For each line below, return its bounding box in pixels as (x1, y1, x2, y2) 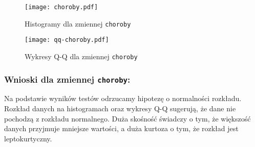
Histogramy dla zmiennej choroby (25, 18, 131, 29)
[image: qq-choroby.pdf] (25, 36, 109, 44)
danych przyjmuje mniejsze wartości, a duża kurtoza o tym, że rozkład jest (4, 123, 239, 134)
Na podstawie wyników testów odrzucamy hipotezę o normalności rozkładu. (4, 93, 242, 104)
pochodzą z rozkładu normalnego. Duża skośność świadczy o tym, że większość (4, 113, 251, 124)
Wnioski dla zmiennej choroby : (4, 72, 131, 85)
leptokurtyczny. (4, 133, 52, 143)
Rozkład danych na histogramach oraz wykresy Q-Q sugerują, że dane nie (4, 103, 236, 113)
